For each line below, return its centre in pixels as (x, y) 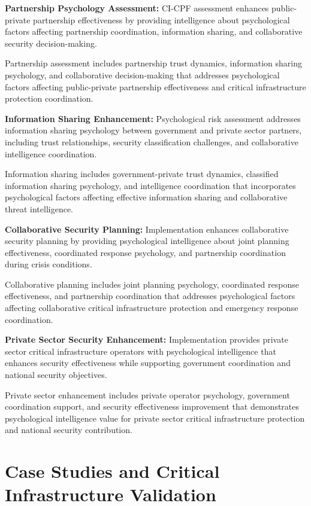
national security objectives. (56, 375)
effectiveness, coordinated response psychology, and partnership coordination (145, 252)
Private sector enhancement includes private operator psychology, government (147, 394)
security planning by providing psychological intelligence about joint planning (147, 241)
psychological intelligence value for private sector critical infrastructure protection (155, 418)
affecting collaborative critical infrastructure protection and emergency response (152, 308)
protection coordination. (49, 98)
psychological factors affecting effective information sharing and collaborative (146, 197)
